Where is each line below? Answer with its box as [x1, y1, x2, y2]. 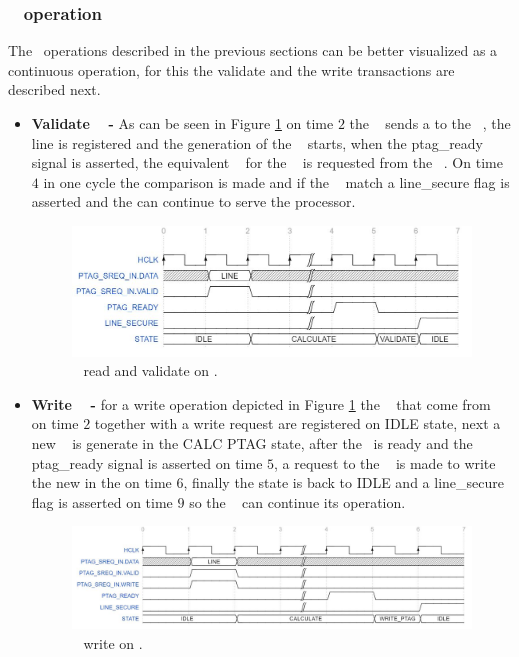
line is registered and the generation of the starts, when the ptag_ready [31, 132, 484, 153]
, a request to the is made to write [274, 452, 496, 473]
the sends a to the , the [349, 113, 511, 133]
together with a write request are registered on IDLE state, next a [94, 413, 501, 434]
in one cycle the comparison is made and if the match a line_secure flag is [43, 171, 510, 192]
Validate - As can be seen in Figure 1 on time [31, 113, 334, 133]
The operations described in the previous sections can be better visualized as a [8, 40, 498, 61]
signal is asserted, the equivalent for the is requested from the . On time [31, 152, 503, 173]
